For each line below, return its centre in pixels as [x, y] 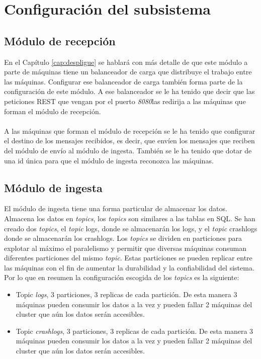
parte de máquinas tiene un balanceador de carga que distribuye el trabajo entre [128, 72]
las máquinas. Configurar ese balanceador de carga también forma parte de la [123, 81]
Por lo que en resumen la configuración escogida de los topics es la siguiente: [122, 277]
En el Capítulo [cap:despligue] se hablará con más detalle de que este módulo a [126, 62]
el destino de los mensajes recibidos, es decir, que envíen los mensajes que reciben [129, 141]
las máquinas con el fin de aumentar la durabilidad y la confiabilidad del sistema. [129, 267]
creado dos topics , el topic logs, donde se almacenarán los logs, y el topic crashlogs [131, 228]
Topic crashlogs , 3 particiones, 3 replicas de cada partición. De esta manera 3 [135, 331]
